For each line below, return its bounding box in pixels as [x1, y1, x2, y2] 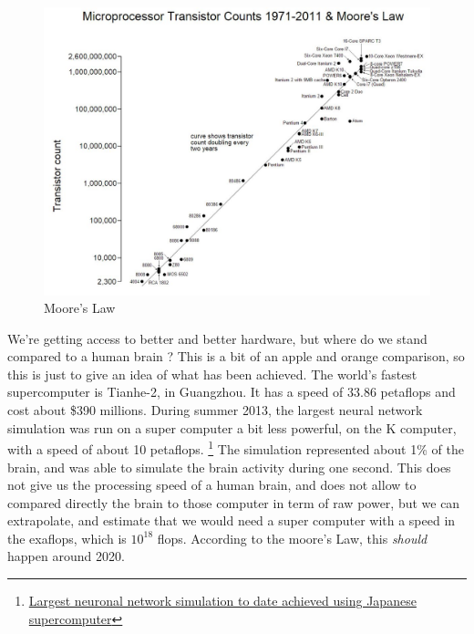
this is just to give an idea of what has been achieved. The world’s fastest [7, 364, 417, 383]
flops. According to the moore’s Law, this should [157, 528, 428, 547]
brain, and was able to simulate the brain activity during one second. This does [7, 457, 451, 476]
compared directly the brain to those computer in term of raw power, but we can [7, 493, 460, 512]
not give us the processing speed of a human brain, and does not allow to [7, 475, 417, 494]
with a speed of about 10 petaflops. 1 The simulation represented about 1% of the [7, 437, 464, 458]
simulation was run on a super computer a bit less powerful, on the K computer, [7, 418, 457, 437]
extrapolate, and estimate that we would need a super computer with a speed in [7, 511, 456, 530]
